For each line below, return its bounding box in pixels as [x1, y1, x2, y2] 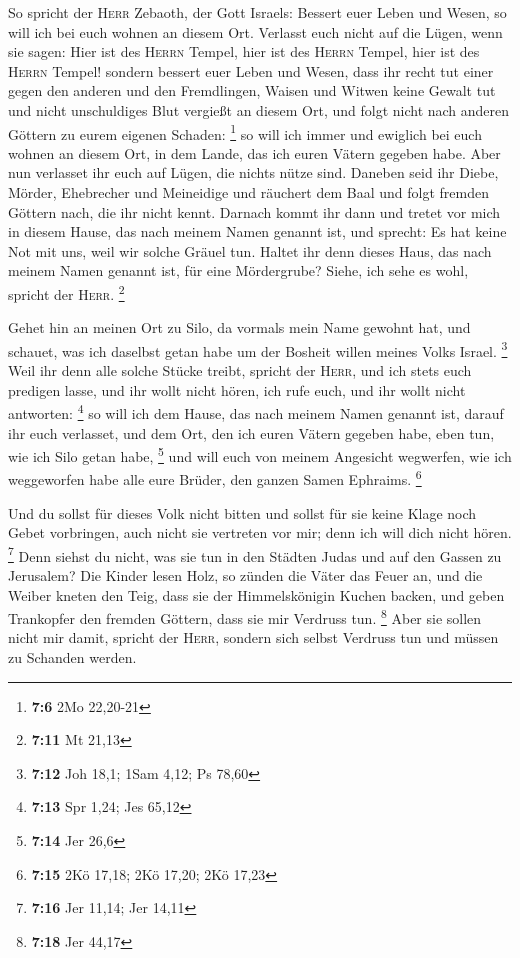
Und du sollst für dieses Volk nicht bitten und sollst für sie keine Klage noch [8, 502, 477, 523]
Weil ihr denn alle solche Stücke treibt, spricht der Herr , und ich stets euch [8, 360, 472, 381]
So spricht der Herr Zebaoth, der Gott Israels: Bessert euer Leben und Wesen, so [8, 2, 507, 22]
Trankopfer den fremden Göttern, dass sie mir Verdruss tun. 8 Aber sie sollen [8, 605, 482, 628]
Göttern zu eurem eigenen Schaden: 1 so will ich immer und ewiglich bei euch [8, 120, 482, 144]
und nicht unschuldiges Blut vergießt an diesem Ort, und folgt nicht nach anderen [8, 99, 510, 120]
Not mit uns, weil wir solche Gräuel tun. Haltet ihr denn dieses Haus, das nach [8, 240, 492, 261]
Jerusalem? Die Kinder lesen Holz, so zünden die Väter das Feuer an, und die [8, 565, 483, 586]
